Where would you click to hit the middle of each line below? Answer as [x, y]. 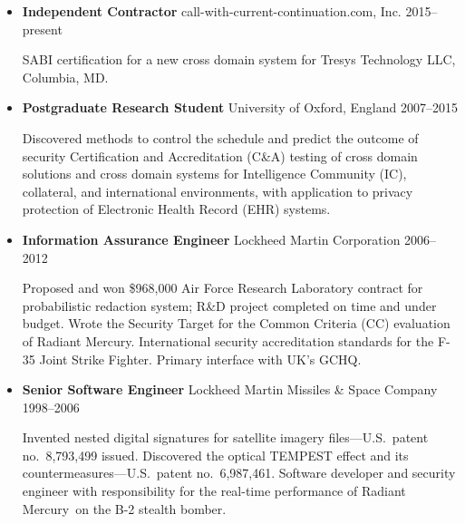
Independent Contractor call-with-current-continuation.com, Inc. [212, 11]
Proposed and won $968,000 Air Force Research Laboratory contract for [223, 288]
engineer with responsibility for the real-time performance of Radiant [214, 491]
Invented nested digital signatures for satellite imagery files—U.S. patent [225, 437]
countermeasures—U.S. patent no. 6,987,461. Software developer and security [239, 473]
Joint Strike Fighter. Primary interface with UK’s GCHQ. [200, 359]
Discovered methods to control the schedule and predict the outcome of [220, 137]
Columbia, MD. [65, 77]
